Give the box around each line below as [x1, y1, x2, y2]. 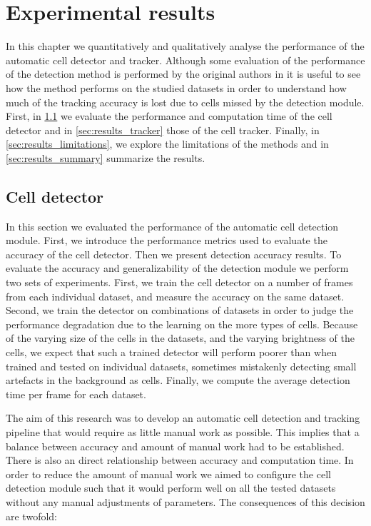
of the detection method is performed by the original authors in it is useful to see [6, 66, 361, 81]
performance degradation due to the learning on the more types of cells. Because [6, 316, 358, 331]
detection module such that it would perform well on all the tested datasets [6, 480, 336, 495]
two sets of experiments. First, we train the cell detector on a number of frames [6, 275, 353, 290]
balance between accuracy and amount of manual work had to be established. [6, 438, 345, 453]
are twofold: [6, 508, 57, 523]
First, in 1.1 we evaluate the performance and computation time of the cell [6, 108, 332, 123]
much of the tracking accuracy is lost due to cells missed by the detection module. [6, 94, 365, 109]
